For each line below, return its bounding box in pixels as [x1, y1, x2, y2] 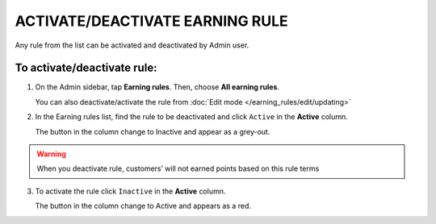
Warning [36, 149, 66, 159]
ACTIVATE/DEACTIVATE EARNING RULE [15, 12, 288, 30]
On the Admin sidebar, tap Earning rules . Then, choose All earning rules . [35, 82, 280, 92]
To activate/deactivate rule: [15, 61, 157, 75]
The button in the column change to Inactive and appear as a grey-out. [35, 127, 270, 136]
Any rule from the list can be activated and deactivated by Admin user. [15, 40, 249, 50]
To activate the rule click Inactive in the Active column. [35, 186, 226, 196]
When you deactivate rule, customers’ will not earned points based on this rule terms [36, 164, 320, 173]
